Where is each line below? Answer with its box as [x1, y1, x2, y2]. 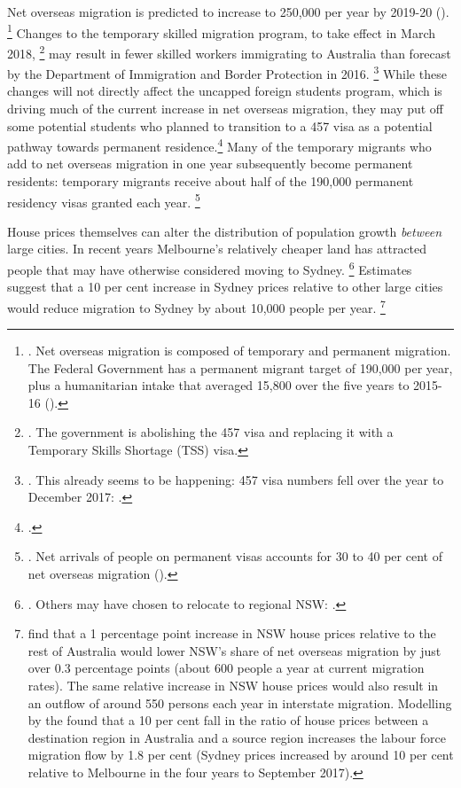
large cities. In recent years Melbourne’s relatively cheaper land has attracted [7, 239, 427, 258]
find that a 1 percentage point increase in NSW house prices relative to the [27, 624, 436, 643]
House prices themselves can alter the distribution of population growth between [7, 222, 442, 240]
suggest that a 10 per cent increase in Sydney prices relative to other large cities [7, 277, 443, 296]
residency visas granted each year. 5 [7, 190, 200, 211]
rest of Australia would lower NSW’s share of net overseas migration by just [27, 641, 441, 659]
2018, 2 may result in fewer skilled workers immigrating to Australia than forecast [7, 41, 451, 62]
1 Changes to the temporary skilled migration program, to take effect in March [7, 20, 435, 42]
